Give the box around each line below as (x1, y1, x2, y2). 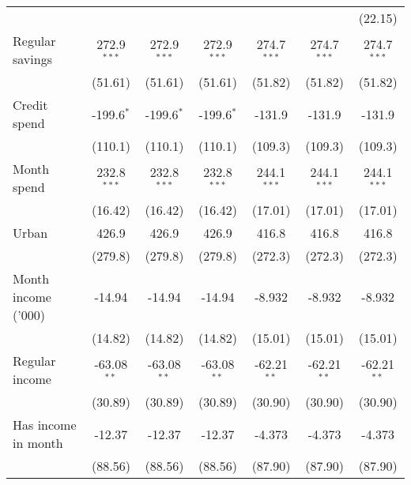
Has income (13, 415, 77, 434)
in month (13, 434, 63, 452)
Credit (13, 96, 48, 114)
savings (13, 50, 52, 68)
